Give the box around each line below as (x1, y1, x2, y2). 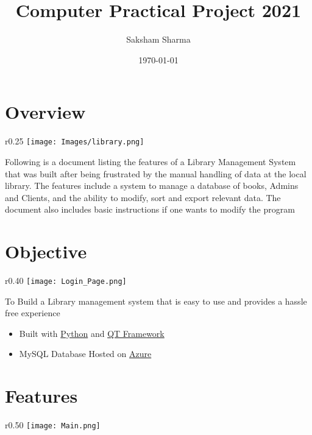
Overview (5, 99, 86, 124)
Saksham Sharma (126, 33, 191, 46)
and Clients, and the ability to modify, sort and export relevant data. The (5, 191, 281, 203)
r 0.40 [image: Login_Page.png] (5, 274, 127, 286)
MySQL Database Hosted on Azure (19, 347, 152, 360)
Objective (5, 239, 87, 264)
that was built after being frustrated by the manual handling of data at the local (5, 167, 307, 180)
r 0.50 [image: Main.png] (5, 419, 101, 431)
